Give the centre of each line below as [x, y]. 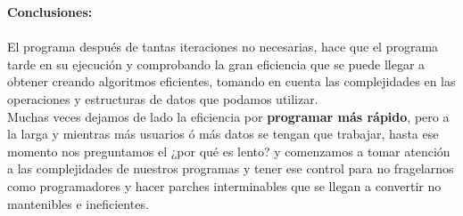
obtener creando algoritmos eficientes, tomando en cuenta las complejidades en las [231, 81]
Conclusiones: [50, 12]
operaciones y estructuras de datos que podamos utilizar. [163, 98]
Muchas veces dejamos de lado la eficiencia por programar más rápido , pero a [228, 116]
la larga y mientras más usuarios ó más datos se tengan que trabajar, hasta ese [223, 134]
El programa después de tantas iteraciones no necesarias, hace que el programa [223, 47]
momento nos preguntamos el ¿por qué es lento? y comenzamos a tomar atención [229, 151]
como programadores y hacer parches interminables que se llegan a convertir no [224, 185]
